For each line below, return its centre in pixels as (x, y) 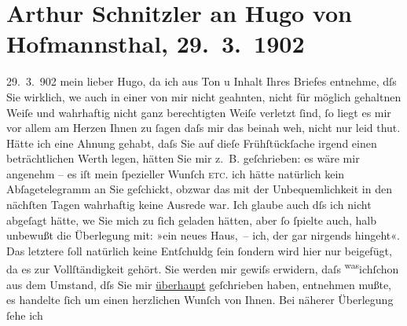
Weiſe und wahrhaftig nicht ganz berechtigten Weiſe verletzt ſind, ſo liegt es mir (199, 112)
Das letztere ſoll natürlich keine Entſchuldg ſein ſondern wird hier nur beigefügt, (199, 250)
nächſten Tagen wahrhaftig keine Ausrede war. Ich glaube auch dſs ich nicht (189, 205)
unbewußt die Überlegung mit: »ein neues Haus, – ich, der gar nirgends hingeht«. (203, 235)
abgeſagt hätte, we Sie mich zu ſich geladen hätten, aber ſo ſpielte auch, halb (191, 220)
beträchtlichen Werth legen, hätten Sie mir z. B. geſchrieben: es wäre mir (183, 158)
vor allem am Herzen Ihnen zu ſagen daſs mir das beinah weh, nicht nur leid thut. (203, 128)
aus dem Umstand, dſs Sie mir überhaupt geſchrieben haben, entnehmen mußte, (199, 284)
